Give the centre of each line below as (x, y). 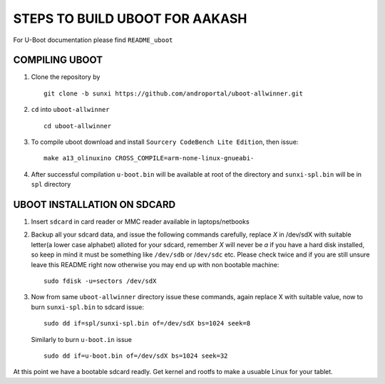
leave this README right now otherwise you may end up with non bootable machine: (155, 264)
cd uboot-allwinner (78, 126)
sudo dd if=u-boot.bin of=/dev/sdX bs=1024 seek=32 (136, 356)
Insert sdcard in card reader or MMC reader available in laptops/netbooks (140, 222)
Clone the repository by (66, 77)
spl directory (51, 185)
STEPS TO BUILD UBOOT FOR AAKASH (130, 19)
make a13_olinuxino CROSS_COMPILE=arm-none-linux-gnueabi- (149, 158)
